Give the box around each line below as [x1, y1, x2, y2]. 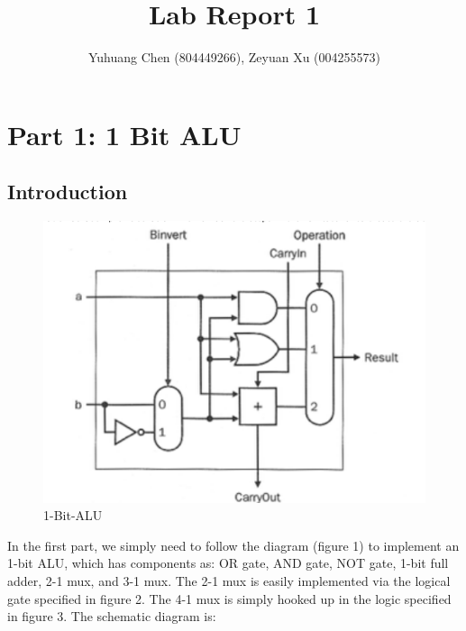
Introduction [7, 178, 128, 206]
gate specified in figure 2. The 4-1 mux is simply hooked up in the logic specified [7, 589, 452, 608]
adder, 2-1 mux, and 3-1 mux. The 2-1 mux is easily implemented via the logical [7, 572, 451, 590]
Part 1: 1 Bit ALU [7, 115, 242, 152]
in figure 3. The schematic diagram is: [7, 607, 216, 626]
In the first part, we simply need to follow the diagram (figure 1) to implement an [7, 535, 460, 554]
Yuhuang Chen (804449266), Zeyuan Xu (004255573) [88, 48, 380, 67]
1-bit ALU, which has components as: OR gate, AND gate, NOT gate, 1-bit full [7, 553, 449, 572]
